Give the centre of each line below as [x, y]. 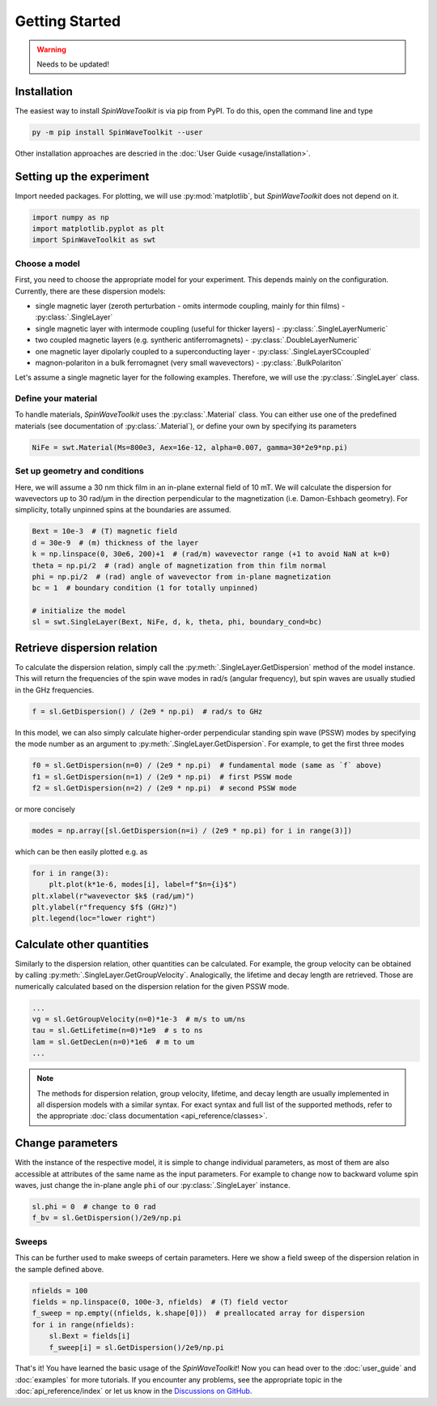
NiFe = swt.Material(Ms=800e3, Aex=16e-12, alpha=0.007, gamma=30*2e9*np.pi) [190, 447]
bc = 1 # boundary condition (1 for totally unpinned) [145, 588]
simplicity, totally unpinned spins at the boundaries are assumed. [123, 510]
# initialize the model [79, 611]
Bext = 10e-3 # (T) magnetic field [105, 532]
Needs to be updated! [73, 64]
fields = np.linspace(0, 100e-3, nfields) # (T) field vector [160, 1302]
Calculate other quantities [82, 944]
